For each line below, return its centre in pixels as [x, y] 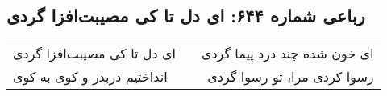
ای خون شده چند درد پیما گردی [287, 54]
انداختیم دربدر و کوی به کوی [90, 77]
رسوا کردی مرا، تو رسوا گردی [291, 77]
